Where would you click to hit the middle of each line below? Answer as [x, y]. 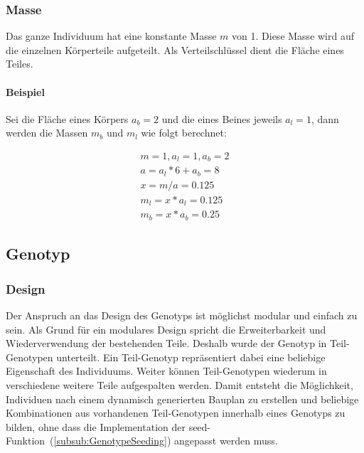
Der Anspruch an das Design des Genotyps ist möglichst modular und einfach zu [182, 315]
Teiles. [20, 64]
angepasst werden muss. [226, 441]
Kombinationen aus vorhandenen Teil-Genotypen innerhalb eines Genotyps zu [176, 413]
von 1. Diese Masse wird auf [293, 36]
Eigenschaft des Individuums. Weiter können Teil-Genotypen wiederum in [166, 371]
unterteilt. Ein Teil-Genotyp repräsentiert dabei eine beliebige [191, 357]
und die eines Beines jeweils [222, 118]
